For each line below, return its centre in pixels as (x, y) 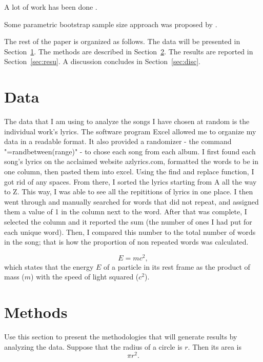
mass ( (14, 277)
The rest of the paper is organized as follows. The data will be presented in (122, 41)
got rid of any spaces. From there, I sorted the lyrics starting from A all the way (130, 181)
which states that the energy (49, 266)
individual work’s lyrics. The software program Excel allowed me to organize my (130, 131)
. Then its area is (215, 346)
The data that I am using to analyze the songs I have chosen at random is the (127, 121)
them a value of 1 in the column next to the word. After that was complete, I (126, 212)
